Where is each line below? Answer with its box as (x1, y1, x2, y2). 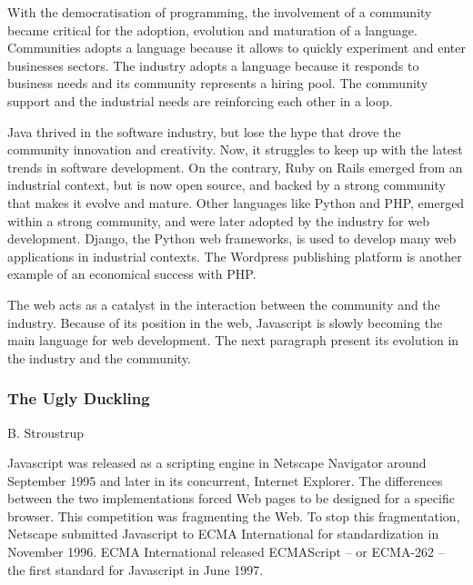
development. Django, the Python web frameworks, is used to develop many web (7, 229, 457, 248)
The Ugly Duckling (7, 387, 150, 410)
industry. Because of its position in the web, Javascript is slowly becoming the (7, 312, 443, 332)
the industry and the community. (7, 348, 191, 367)
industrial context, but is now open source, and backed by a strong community (7, 175, 446, 194)
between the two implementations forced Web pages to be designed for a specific (7, 489, 455, 508)
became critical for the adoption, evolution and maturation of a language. (7, 20, 418, 39)
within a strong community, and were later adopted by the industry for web (7, 211, 429, 230)
